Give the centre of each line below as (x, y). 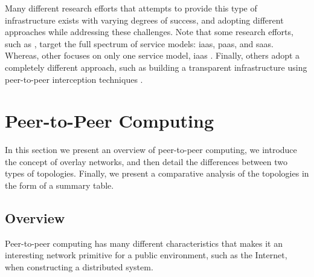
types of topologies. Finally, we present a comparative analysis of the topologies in (157, 173)
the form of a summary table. (59, 185)
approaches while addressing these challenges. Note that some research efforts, (149, 32)
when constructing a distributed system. (79, 267)
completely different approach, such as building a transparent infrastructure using (156, 67)
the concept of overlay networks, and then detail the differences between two (146, 161)
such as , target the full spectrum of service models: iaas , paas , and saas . (139, 43)
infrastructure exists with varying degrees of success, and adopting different (144, 20)
